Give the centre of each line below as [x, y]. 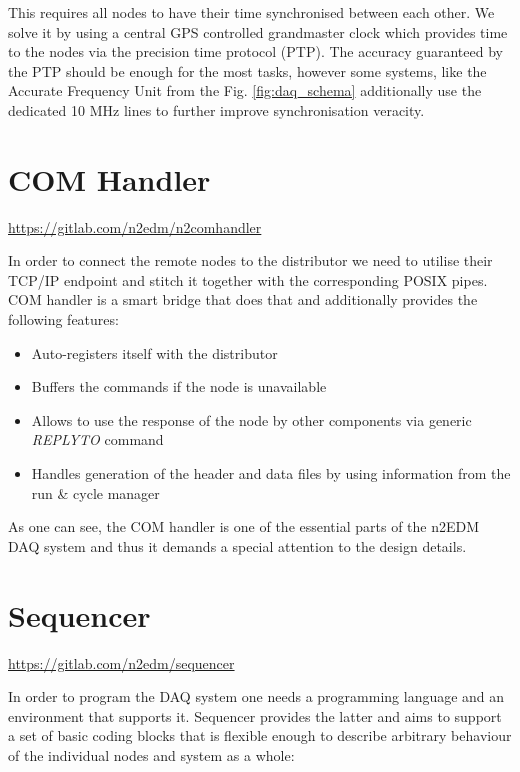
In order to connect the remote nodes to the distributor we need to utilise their [250, 260]
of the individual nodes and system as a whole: [151, 754]
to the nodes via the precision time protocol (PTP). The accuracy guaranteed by [255, 51]
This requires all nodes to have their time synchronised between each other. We [251, 12]
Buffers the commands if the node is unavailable [179, 386]
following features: [63, 319]
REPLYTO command [97, 439]
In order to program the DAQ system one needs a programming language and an [256, 696]
